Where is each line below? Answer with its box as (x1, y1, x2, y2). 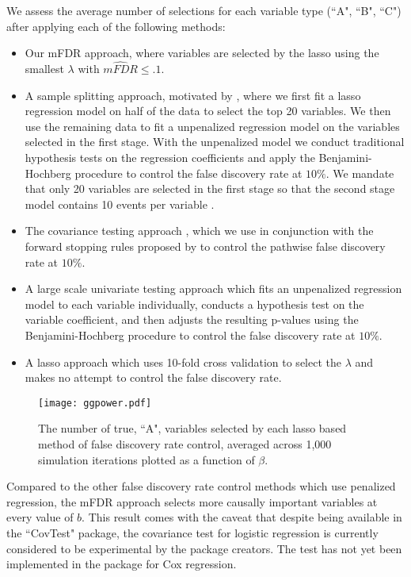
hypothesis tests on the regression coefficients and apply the (25, 148, 315, 165)
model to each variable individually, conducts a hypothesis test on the (25, 295, 364, 312)
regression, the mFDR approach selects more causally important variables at (6, 493, 378, 510)
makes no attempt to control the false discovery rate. (25, 369, 282, 386)
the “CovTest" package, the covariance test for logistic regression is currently (6, 524, 379, 540)
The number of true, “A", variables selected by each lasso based (38, 420, 347, 437)
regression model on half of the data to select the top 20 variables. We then (25, 102, 391, 119)
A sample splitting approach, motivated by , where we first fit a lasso (25, 87, 361, 103)
